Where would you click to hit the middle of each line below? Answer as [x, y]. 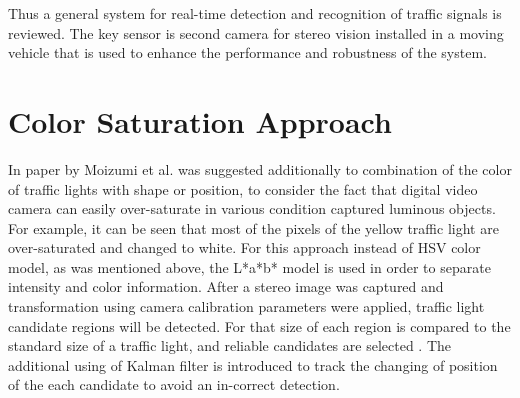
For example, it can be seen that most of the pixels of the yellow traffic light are [253, 227]
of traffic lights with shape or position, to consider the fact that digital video [243, 188]
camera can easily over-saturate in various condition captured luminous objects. [252, 208]
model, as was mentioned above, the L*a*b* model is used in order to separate [249, 266]
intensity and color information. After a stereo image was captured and [226, 286]
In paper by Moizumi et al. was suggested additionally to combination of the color [260, 168]
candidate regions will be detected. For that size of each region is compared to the [259, 325]
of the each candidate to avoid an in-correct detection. [174, 384]
